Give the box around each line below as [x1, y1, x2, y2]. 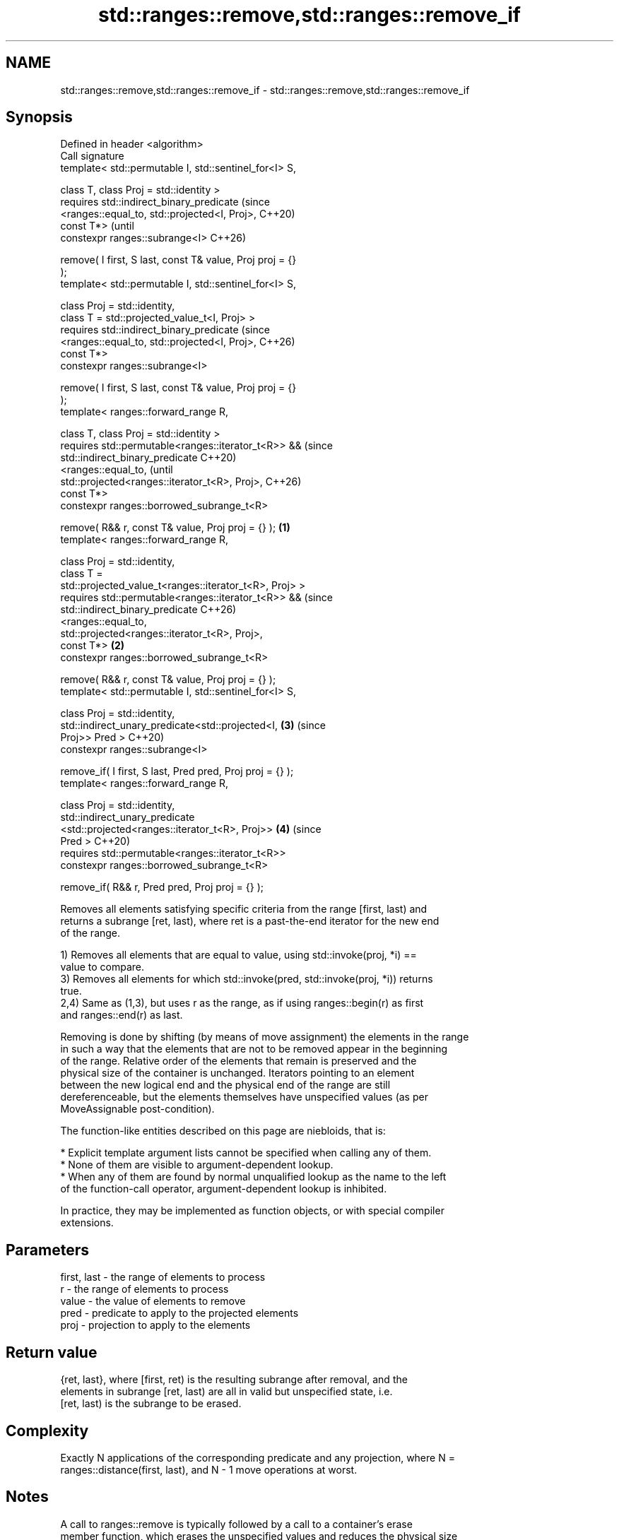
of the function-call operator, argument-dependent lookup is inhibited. [60, 1183, 387, 1195]
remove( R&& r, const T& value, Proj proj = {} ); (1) [60, 521, 290, 534]
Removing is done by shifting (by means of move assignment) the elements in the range [60, 1031, 469, 1043]
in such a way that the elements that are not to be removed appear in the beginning [60, 1043, 448, 1055]
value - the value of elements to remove [60, 1295, 246, 1308]
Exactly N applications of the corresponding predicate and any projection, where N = [60, 1451, 455, 1464]
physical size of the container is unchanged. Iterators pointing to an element [60, 1067, 415, 1079]
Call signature [60, 150, 124, 162]
